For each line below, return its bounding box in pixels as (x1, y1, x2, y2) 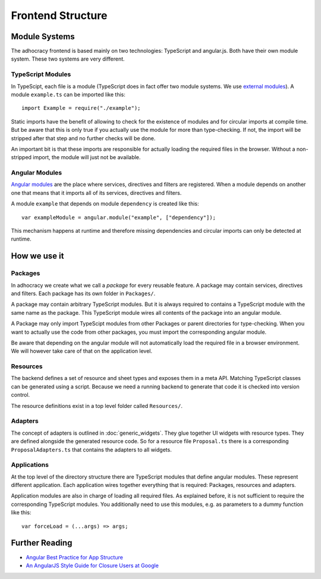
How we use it (11, 251, 64, 261)
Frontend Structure (11, 9, 108, 22)
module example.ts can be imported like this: (11, 91, 126, 98)
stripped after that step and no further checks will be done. (11, 134, 156, 142)
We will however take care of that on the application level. (11, 347, 153, 355)
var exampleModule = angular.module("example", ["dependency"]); (21, 214, 216, 221)
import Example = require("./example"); (21, 105, 141, 112)
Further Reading (11, 538, 73, 548)
